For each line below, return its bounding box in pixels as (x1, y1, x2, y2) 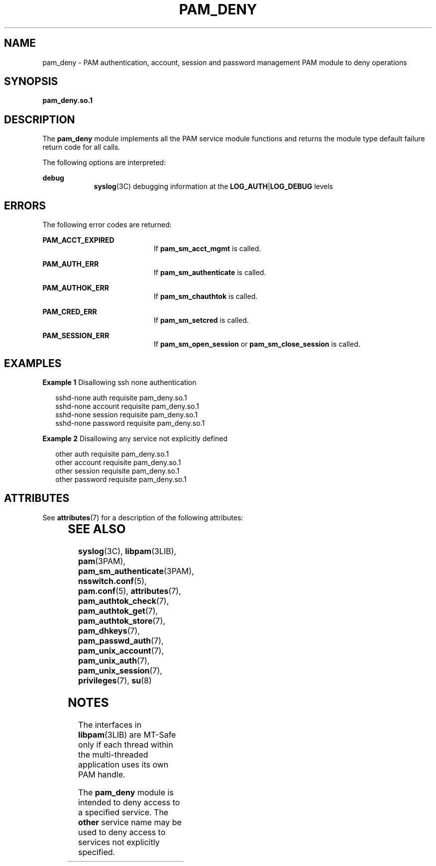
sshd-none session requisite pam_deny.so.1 (55, 410, 198, 419)
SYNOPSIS (4, 75, 58, 88)
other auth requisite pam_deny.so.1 (55, 449, 169, 458)
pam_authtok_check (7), (78, 595, 169, 606)
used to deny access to (78, 827, 166, 837)
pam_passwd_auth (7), (78, 635, 164, 646)
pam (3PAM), (78, 556, 125, 566)
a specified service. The (78, 807, 169, 817)
